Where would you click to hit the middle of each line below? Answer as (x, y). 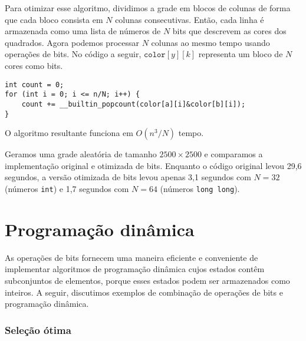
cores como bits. (34, 65)
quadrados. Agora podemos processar (72, 42)
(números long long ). (200, 188)
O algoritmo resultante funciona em (69, 133)
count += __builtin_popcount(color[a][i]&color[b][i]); (134, 104)
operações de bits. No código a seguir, (73, 54)
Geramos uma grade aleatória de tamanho (81, 154)
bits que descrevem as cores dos (229, 31)
